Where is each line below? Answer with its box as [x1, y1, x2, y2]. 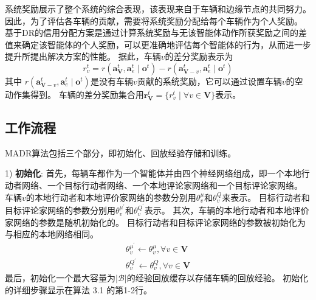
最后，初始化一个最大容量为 [5, 271, 115, 284]
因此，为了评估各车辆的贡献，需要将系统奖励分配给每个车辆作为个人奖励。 [5, 14, 303, 27]
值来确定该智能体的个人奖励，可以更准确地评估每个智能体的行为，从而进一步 [5, 38, 311, 51]
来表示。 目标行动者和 [222, 190, 310, 203]
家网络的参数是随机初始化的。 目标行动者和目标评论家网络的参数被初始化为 [5, 215, 306, 228]
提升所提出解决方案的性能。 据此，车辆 [5, 50, 161, 63]
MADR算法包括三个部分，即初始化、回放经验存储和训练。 [5, 146, 236, 159]
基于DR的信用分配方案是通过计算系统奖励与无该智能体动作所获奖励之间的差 [5, 26, 307, 39]
